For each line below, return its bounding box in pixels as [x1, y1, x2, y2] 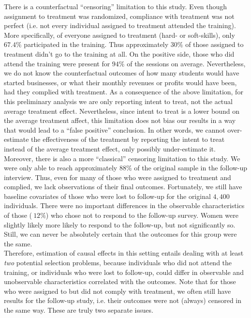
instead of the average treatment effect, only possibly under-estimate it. [4, 143, 216, 153]
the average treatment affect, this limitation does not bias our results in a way [4, 115, 236, 125]
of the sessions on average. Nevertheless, [127, 58, 246, 68]
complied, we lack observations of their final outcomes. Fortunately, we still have [4, 182, 242, 192]
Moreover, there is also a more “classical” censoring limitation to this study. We [4, 153, 240, 163]
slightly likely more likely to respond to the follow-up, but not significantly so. [4, 219, 236, 229]
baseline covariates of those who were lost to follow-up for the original [4, 191, 211, 201]
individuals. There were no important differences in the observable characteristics [4, 200, 245, 211]
